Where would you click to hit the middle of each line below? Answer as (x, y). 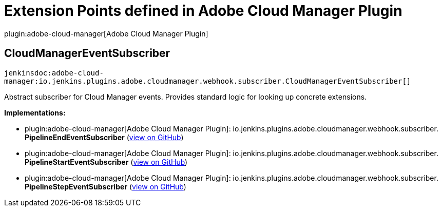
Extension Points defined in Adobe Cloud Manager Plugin (203, 11)
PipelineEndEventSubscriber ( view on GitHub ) (104, 137)
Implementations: (35, 112)
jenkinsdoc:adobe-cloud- (54, 73)
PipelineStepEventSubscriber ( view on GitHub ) (105, 186)
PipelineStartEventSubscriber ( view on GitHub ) (106, 162)
